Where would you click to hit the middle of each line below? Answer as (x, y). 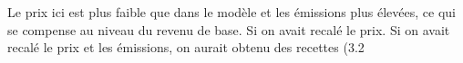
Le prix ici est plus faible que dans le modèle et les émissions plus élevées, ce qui (231, 12)
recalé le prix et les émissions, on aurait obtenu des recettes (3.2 (186, 47)
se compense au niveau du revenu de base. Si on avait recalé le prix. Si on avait (229, 29)
